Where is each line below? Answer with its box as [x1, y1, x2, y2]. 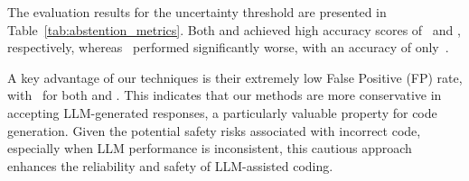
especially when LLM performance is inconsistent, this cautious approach [7, 139, 412, 158]
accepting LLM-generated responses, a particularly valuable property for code [7, 103, 437, 122]
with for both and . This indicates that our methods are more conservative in [7, 86, 442, 104]
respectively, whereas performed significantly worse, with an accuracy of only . [7, 38, 449, 57]
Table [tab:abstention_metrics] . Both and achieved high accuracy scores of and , [7, 20, 461, 39]
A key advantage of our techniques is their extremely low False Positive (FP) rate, [7, 68, 463, 86]
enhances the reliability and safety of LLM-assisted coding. [7, 156, 333, 175]
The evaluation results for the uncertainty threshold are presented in [7, 3, 387, 21]
